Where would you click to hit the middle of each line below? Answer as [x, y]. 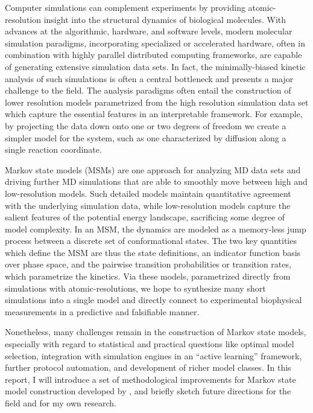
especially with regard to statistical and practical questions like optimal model [150, 344]
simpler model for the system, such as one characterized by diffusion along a [146, 137]
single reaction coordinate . [53, 149]
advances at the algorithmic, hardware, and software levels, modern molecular [149, 31]
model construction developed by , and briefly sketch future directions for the [148, 391]
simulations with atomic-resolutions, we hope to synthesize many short [135, 288]
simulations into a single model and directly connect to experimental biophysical [153, 300]
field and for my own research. [61, 403]
